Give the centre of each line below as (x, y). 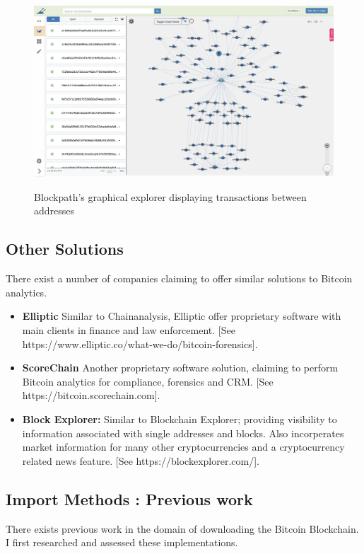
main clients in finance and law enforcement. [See (129, 329)
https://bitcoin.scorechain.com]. (91, 395)
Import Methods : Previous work (129, 498)
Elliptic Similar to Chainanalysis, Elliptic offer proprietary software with (182, 316)
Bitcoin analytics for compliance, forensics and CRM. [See (148, 381)
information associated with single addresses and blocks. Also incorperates (183, 433)
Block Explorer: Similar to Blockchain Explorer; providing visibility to (180, 419)
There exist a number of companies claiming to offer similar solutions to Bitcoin (179, 278)
